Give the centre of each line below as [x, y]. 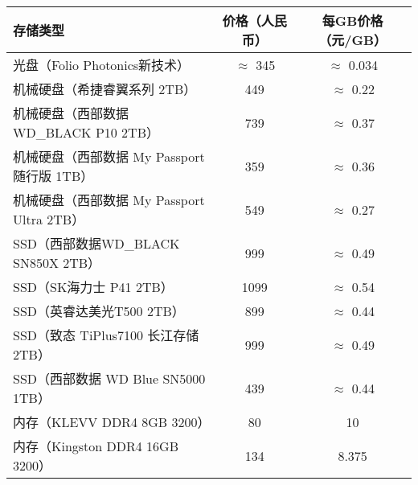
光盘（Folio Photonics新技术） [102, 65]
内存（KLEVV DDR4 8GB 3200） [112, 422]
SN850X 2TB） [57, 263]
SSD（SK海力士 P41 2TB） [93, 287]
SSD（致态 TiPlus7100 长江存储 [106, 335]
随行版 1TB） [53, 176]
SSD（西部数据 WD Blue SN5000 [109, 378]
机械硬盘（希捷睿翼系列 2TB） [105, 89]
